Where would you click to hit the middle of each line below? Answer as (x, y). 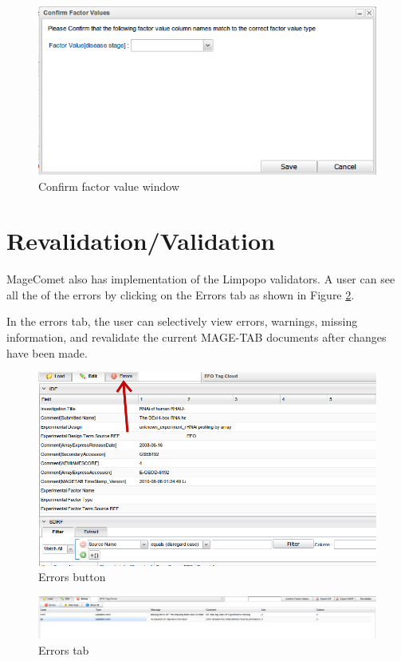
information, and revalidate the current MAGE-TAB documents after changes (197, 337)
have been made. (47, 352)
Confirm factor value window (109, 186)
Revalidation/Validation (141, 241)
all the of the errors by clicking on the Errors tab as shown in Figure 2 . (181, 294)
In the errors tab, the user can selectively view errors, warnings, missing (182, 321)
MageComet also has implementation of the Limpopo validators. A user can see (201, 279)
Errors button (72, 577)
